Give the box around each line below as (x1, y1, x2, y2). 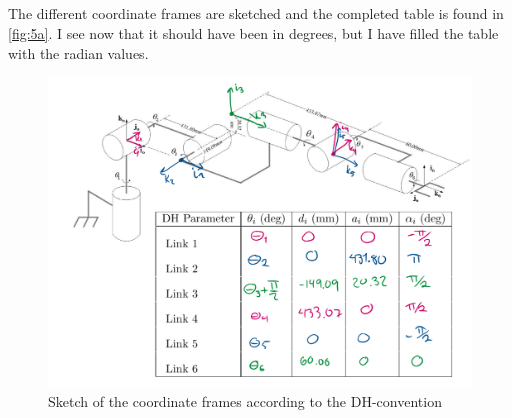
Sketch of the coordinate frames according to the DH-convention (48, 390, 442, 411)
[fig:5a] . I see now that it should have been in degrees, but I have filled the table (8, 22, 499, 43)
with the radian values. (8, 42, 149, 63)
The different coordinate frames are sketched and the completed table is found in (8, 3, 504, 24)
